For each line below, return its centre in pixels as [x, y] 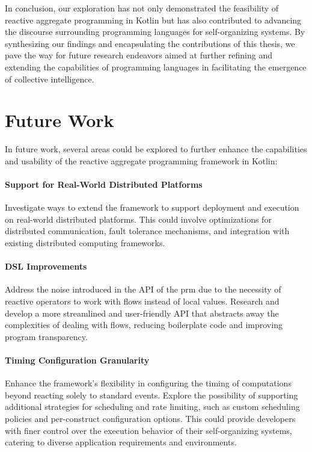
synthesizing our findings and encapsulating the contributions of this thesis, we [150, 43]
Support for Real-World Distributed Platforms [104, 184]
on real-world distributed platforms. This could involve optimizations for [138, 219]
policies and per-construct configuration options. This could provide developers [150, 418]
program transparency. [46, 336]
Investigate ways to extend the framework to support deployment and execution [152, 207]
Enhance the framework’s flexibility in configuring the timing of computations [148, 383]
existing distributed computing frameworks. [85, 243]
